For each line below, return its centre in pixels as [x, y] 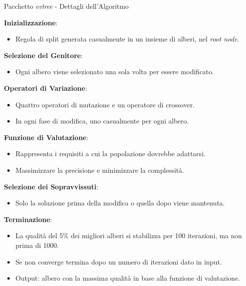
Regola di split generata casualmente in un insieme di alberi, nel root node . [127, 39]
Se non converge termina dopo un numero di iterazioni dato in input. [119, 261]
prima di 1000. [37, 245]
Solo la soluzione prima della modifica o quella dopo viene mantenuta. [120, 203]
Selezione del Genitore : [43, 55]
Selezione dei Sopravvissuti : [51, 186]
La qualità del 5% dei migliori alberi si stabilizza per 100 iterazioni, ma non [129, 235]
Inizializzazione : [31, 22]
